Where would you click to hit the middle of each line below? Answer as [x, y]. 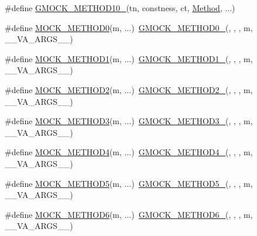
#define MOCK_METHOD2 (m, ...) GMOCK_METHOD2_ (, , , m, [129, 89]
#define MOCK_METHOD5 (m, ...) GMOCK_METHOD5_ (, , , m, [129, 183]
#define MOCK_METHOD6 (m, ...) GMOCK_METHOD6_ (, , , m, [129, 214]
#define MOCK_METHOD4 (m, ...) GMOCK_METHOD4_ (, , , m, [129, 152]
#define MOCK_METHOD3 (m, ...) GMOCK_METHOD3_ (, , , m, [129, 121]
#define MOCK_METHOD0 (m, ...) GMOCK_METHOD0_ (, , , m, [129, 27]
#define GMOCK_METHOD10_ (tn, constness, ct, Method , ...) [120, 8]
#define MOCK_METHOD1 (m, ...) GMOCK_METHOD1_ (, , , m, [129, 58]
